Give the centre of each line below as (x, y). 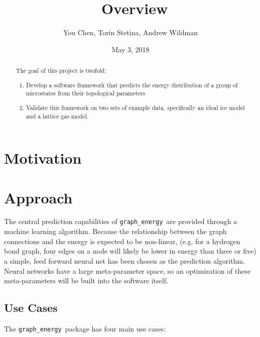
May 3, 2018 (131, 49)
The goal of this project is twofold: (61, 71)
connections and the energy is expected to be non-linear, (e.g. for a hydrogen (122, 241)
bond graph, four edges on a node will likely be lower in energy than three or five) (130, 251)
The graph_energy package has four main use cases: (85, 328)
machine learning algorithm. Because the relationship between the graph (115, 231)
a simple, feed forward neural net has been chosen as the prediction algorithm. (125, 260)
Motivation (43, 158)
